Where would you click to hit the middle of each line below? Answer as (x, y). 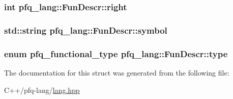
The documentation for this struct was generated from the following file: (117, 72)
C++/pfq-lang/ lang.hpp (42, 90)
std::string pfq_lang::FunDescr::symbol (86, 30)
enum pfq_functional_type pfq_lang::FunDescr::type (116, 53)
